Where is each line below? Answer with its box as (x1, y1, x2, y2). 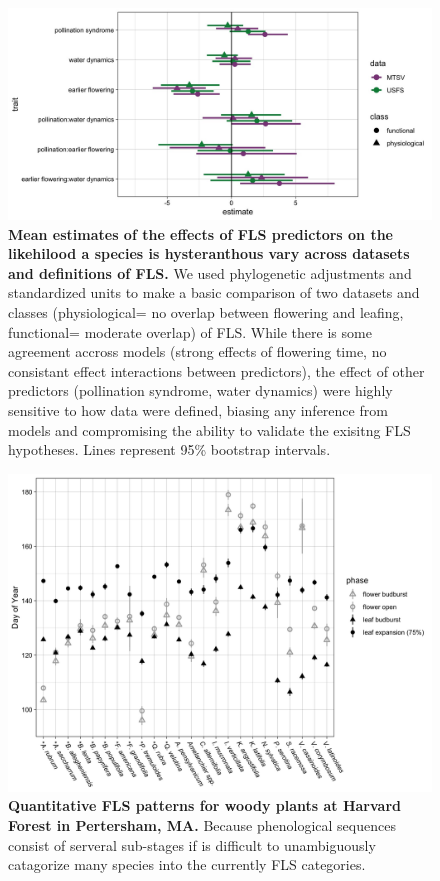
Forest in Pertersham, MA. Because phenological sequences (8, 814, 396, 835)
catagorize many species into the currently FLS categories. (8, 854, 366, 875)
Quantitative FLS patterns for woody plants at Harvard (8, 795, 401, 816)
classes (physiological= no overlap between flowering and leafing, (8, 301, 404, 322)
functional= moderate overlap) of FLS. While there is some (8, 321, 372, 342)
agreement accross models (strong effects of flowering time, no (8, 341, 387, 362)
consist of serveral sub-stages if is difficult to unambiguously (8, 834, 376, 855)
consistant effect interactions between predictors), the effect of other (8, 360, 425, 381)
